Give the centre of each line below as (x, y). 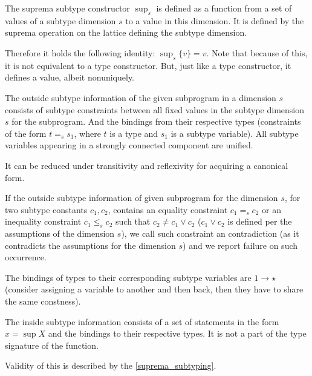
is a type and (134, 133)
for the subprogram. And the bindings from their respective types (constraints (156, 121)
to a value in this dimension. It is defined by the (215, 20)
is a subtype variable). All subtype (235, 133)
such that (133, 221)
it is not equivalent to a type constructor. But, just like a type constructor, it (148, 65)
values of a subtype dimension (60, 20)
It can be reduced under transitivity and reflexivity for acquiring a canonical (147, 165)
